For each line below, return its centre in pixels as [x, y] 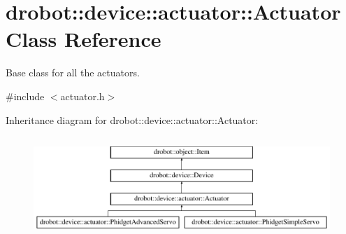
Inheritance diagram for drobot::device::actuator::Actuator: [132, 119]
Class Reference [84, 39]
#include [25, 96]
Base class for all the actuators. [73, 73]
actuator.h [82, 96]
